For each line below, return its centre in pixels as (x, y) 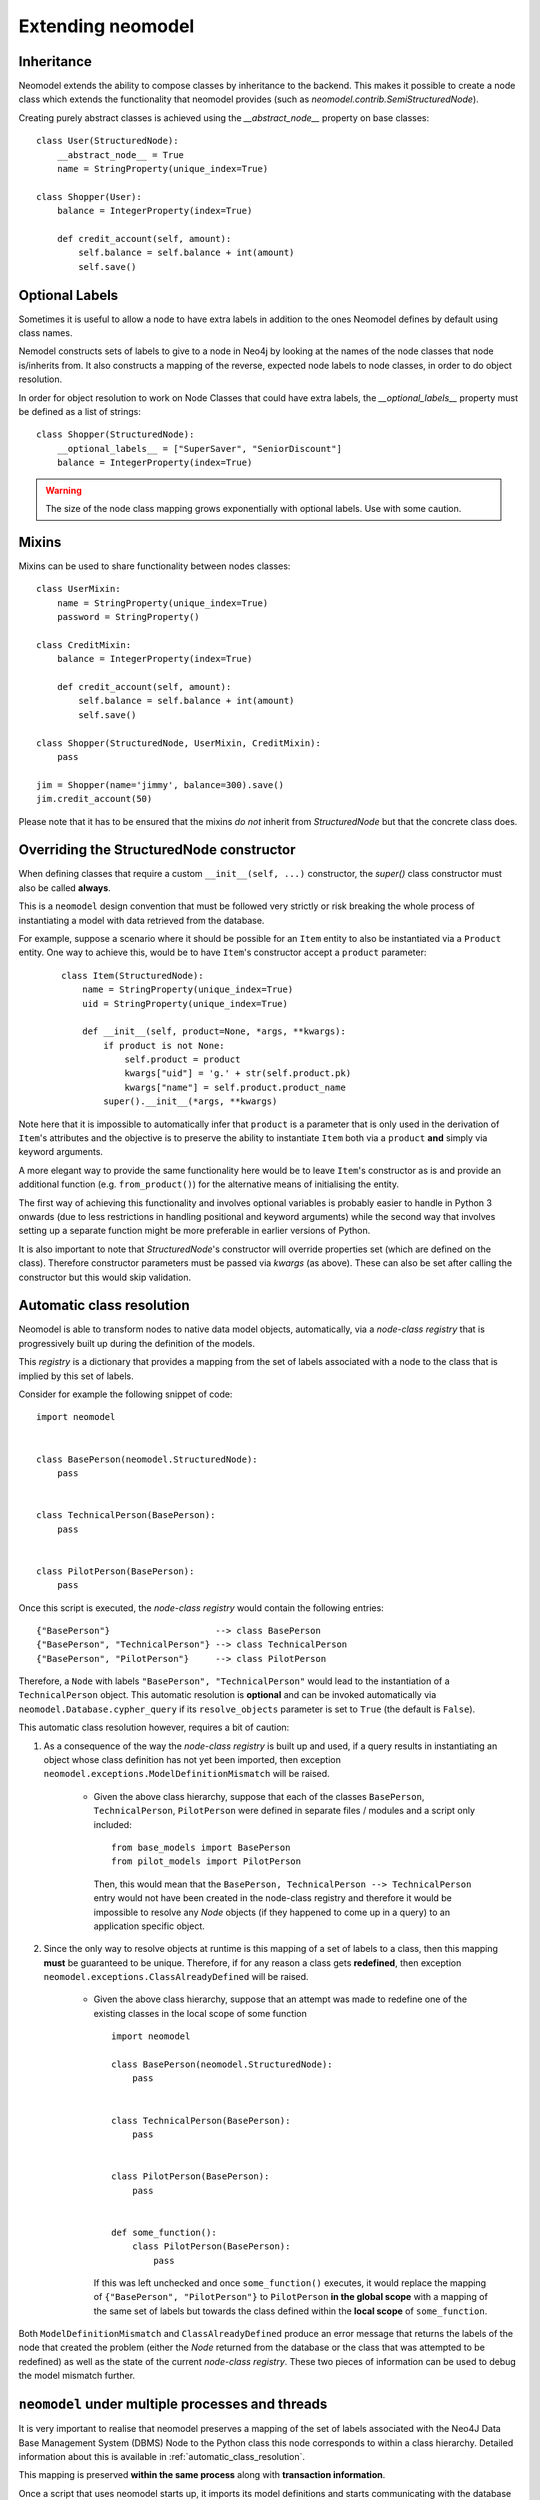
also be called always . (65, 887)
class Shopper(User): (89, 196)
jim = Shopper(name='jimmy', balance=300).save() (160, 784)
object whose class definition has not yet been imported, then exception (192, 1760)
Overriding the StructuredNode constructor (157, 850)
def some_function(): (164, 2232)
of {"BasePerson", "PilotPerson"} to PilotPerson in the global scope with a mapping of (291, 2297)
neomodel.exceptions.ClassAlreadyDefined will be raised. (176, 1977)
